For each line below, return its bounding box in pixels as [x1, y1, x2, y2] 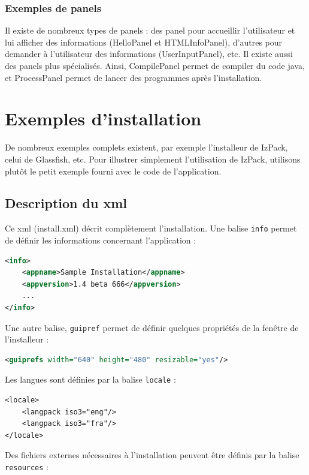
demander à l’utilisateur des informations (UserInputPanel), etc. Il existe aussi [5, 47, 293, 60]
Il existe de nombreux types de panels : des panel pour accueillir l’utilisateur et [5, 24, 295, 37]
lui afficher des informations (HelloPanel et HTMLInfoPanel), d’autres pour [5, 35, 283, 48]
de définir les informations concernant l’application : [5, 233, 196, 246]
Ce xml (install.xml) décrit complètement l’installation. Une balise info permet [5, 222, 297, 235]
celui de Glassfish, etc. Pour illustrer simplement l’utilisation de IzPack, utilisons [5, 152, 301, 165]
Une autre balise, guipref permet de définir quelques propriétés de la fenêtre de [5, 321, 299, 333]
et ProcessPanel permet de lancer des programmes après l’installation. [5, 71, 262, 83]
